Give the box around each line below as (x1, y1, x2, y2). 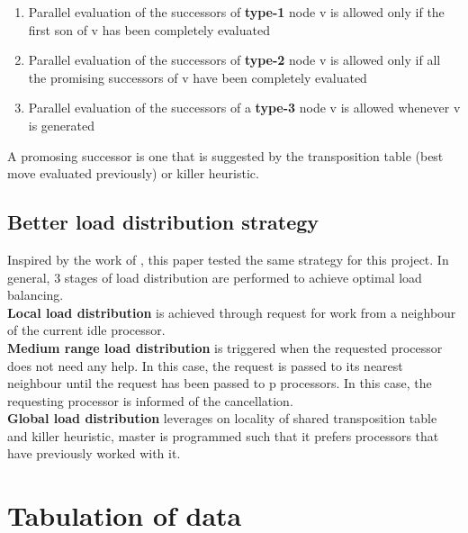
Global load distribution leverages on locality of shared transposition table (7, 409, 437, 428)
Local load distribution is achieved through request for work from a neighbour (7, 303, 456, 321)
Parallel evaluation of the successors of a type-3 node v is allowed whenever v (28, 98, 461, 117)
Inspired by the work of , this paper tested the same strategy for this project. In (7, 249, 449, 268)
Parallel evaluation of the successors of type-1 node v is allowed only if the (28, 3, 445, 21)
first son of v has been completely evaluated (28, 20, 270, 39)
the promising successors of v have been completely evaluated (28, 68, 367, 86)
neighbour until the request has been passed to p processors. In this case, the (7, 374, 432, 393)
